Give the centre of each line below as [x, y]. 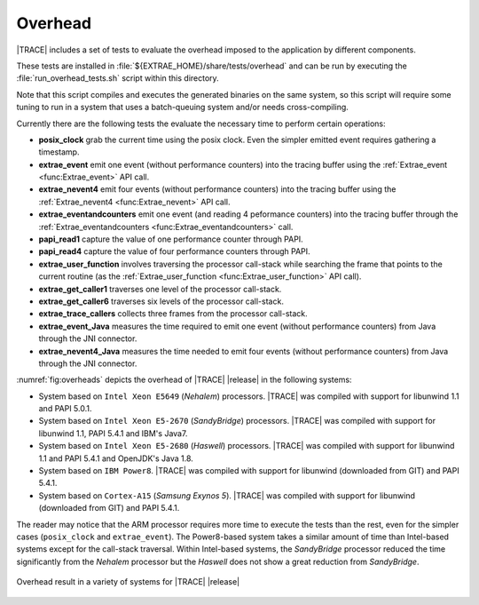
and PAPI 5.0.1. [65, 409]
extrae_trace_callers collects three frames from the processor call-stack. [173, 314]
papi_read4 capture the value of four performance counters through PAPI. [174, 251]
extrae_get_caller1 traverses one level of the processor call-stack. [160, 289]
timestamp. [59, 152]
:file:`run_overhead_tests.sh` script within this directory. [118, 78]
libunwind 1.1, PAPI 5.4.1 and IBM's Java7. [113, 433]
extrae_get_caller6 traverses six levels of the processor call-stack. [161, 301]
